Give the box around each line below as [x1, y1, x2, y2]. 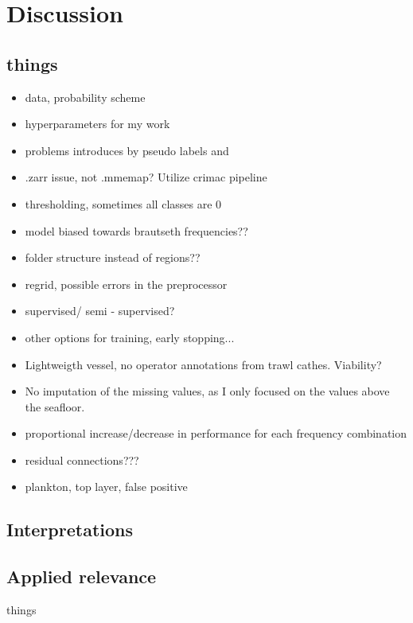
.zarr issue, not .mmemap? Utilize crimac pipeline [25, 169, 267, 185]
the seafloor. [25, 398, 85, 415]
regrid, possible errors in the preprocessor [25, 275, 228, 292]
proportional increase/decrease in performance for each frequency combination [25, 425, 407, 442]
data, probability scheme [25, 88, 146, 105]
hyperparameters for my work [25, 115, 170, 132]
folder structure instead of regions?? [25, 249, 201, 266]
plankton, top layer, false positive [25, 478, 188, 495]
